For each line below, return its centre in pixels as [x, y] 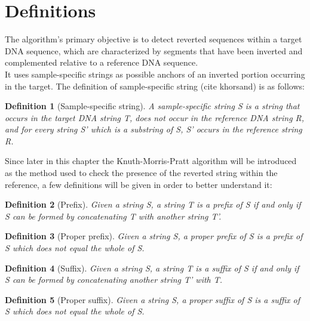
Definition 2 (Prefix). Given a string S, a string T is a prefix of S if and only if [153, 204]
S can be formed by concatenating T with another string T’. [113, 216]
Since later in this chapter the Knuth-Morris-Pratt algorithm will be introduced [151, 161]
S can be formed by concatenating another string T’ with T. [114, 280]
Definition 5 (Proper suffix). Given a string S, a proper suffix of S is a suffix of [153, 299]
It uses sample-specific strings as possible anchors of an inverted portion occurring [155, 74]
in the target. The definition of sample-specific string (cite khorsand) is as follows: [155, 86]
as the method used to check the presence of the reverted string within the [141, 173]
